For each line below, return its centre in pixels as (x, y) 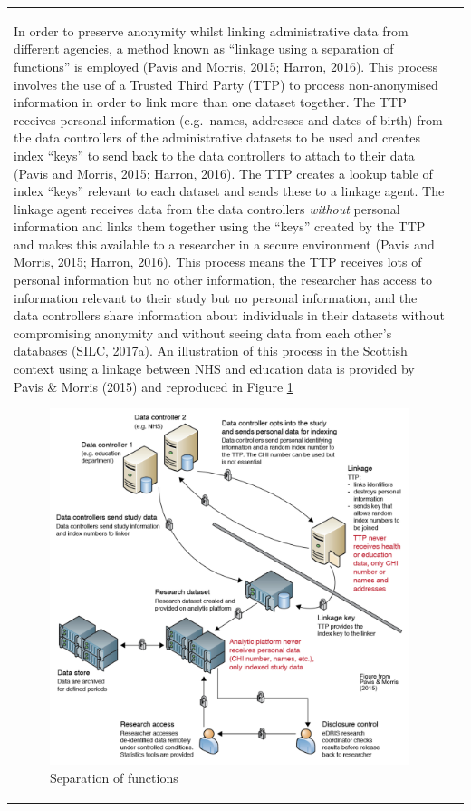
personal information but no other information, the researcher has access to (223, 280)
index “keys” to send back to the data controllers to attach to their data (214, 155)
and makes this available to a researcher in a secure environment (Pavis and (224, 244)
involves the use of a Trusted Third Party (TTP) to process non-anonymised (226, 84)
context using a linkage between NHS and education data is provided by (214, 369)
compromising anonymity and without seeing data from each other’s (203, 332)
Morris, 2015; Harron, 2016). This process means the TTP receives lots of (218, 262)
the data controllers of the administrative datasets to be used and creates (217, 137)
